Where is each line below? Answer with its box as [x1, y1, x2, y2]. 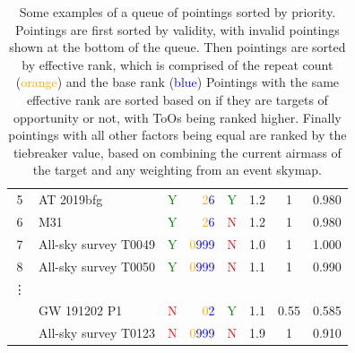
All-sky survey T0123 [39, 323, 156, 342]
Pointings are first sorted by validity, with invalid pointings [15, 20, 340, 39]
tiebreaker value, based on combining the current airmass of [13, 142, 342, 161]
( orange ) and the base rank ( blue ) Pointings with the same [15, 73, 340, 91]
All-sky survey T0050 [39, 256, 156, 275]
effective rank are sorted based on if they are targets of [26, 90, 328, 108]
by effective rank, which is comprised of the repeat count [22, 55, 333, 73]
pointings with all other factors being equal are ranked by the [8, 125, 347, 144]
